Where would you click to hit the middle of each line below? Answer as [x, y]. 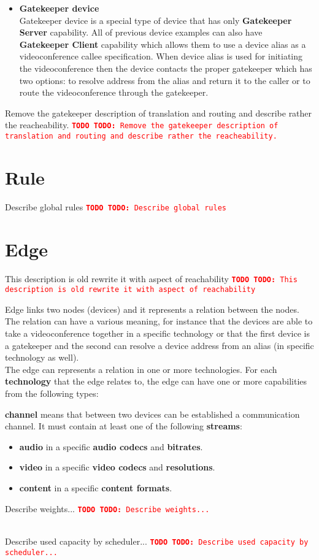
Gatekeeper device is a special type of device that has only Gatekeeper [156, 20]
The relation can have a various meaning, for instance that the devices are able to [159, 321]
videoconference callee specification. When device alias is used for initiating [161, 56]
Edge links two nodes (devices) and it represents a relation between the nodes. [152, 309]
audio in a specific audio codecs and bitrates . [111, 446]
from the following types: [52, 393]
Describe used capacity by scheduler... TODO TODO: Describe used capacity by [157, 541]
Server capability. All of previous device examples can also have [141, 32]
